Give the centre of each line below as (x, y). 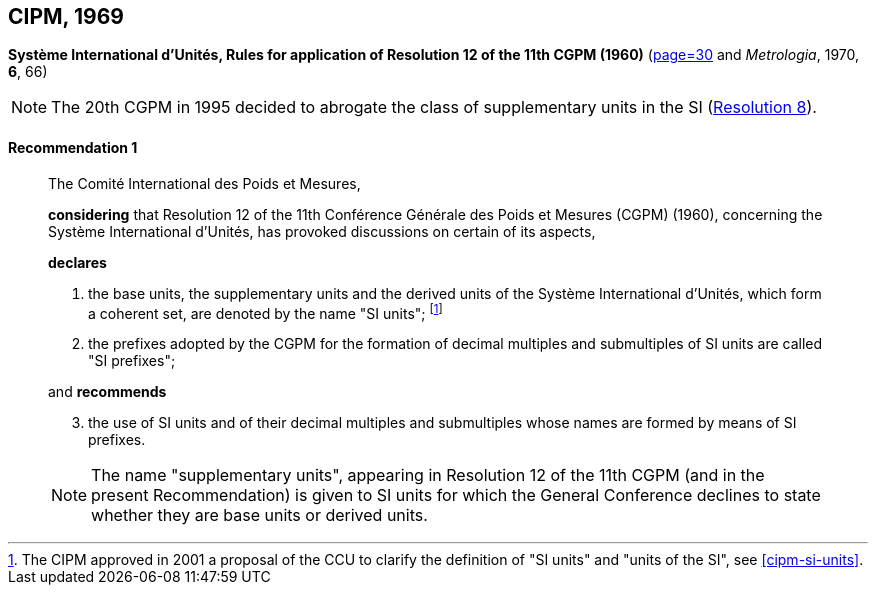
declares (77, 262)
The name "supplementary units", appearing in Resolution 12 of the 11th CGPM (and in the (428, 475)
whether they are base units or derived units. (259, 515)
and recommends (107, 392)
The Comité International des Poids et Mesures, (204, 183)
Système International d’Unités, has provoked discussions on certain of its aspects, (322, 231)
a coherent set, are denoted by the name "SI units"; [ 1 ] (265, 311)
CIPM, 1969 (66, 16)
